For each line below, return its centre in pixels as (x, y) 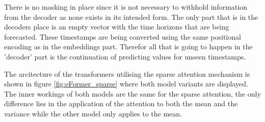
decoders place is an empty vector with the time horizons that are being (117, 27)
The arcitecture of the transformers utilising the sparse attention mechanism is (127, 73)
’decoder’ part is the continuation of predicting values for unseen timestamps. (125, 56)
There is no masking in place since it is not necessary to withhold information (126, 7)
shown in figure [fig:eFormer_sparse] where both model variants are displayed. (126, 84)
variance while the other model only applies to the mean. (93, 113)
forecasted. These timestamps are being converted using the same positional (123, 36)
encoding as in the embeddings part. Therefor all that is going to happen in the (128, 47)
